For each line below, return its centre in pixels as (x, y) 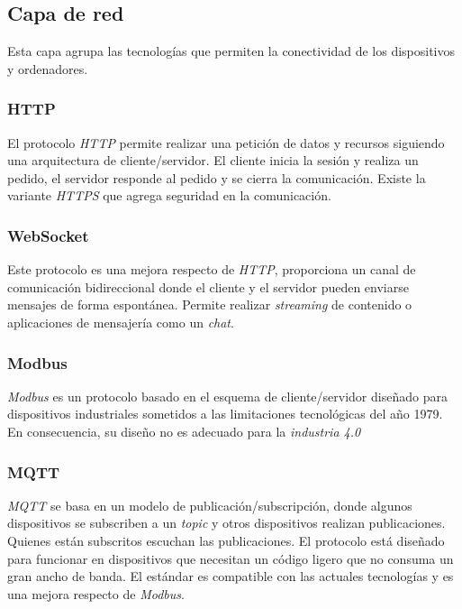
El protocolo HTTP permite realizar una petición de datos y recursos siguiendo (226, 142)
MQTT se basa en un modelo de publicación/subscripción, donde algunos (210, 505)
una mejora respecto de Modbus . (96, 593)
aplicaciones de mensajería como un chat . (121, 322)
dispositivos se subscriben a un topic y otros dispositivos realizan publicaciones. (226, 523)
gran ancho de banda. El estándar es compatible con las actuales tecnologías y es (231, 576)
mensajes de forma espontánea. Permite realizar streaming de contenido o (210, 304)
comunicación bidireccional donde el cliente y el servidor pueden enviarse (208, 286)
